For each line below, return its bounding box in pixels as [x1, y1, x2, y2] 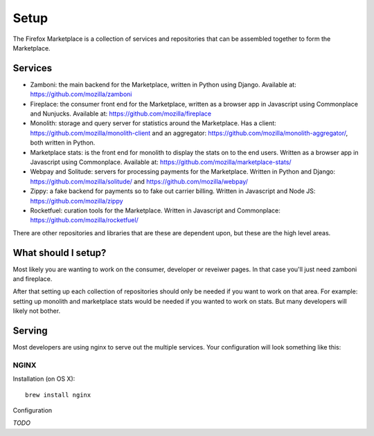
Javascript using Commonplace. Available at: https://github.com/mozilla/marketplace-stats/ [30, 158, 292, 166]
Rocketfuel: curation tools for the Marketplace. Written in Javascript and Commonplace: [30, 206, 280, 215]
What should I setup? [12, 246, 107, 259]
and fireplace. [12, 275, 53, 283]
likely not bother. [12, 307, 61, 315]
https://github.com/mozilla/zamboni [30, 90, 132, 98]
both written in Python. [30, 138, 96, 147]
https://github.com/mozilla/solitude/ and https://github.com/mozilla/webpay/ [30, 177, 249, 185]
